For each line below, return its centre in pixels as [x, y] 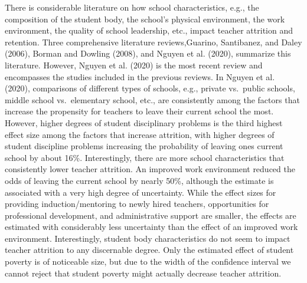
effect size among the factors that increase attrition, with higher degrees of [140, 134]
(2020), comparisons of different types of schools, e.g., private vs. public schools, [150, 88]
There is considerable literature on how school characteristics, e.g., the [132, 7]
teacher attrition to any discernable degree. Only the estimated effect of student [149, 250]
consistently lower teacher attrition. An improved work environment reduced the [150, 169]
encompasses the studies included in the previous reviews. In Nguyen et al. [140, 76]
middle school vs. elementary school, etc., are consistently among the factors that [152, 99]
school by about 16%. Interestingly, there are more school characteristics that [145, 157]
